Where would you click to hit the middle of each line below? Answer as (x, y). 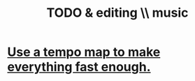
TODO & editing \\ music (117, 13)
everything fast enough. (79, 67)
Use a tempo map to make (84, 52)
